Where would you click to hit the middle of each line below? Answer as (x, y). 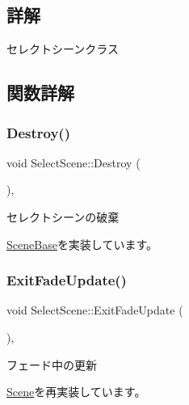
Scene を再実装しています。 (76, 392)
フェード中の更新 (52, 364)
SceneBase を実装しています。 (82, 244)
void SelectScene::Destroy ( (73, 162)
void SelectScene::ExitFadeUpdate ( (95, 310)
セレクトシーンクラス (63, 49)
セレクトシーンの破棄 (63, 216)
